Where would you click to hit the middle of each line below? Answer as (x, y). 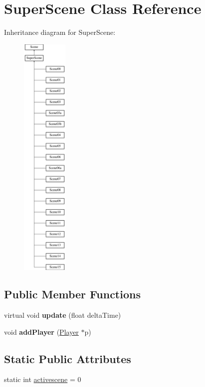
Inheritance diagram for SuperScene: (60, 32)
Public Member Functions (72, 294)
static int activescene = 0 (43, 379)
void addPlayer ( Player (41, 331)
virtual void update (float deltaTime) (63, 315)
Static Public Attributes (68, 358)
